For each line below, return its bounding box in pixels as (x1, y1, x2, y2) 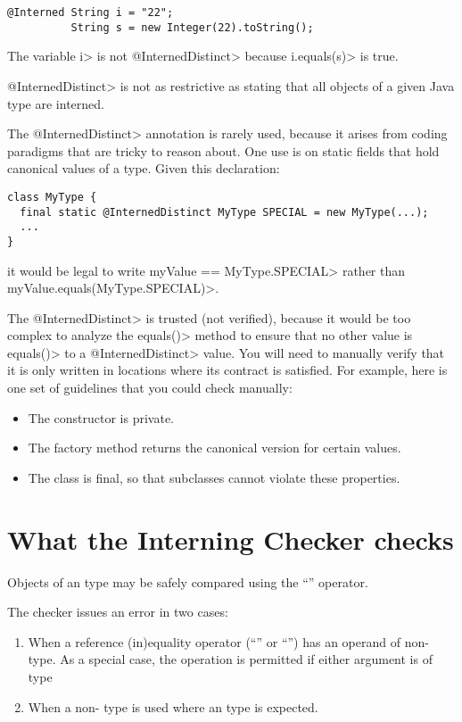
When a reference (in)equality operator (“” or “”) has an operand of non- (28, 632, 429, 651)
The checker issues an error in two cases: (7, 602, 228, 621)
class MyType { (7, 190, 97, 203)
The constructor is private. (28, 408, 175, 427)
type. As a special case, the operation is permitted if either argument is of (28, 650, 433, 668)
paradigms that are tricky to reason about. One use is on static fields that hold (7, 141, 440, 160)
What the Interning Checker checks (7, 520, 454, 557)
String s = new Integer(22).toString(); (70, 21, 314, 34)
